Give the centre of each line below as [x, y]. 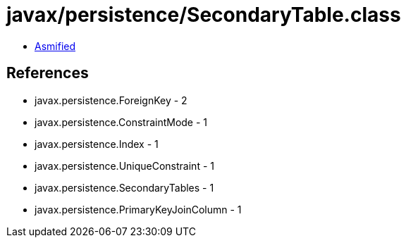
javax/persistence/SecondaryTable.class [204, 15]
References [48, 73]
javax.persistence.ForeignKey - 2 [111, 100]
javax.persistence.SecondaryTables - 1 [124, 187]
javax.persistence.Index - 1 [97, 144]
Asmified [55, 46]
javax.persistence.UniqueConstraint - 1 [124, 166]
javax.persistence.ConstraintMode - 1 [121, 122]
